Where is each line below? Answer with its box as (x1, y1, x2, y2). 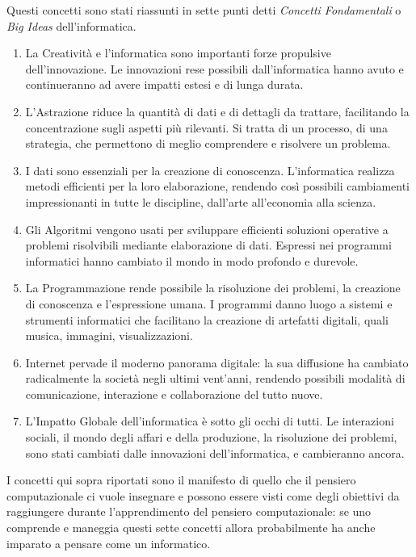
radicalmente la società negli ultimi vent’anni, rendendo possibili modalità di (25, 370, 405, 387)
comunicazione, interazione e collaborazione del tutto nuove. (25, 385, 323, 402)
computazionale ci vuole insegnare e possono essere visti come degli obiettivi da (6, 487, 400, 504)
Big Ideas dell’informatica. (6, 17, 137, 34)
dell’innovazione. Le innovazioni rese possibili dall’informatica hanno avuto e (25, 60, 404, 77)
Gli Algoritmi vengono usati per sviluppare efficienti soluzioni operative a (25, 220, 389, 237)
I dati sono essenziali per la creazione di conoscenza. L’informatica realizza (25, 161, 395, 178)
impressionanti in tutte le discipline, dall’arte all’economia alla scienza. (25, 193, 376, 210)
